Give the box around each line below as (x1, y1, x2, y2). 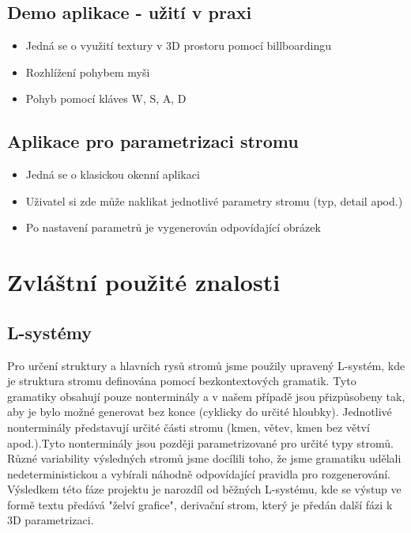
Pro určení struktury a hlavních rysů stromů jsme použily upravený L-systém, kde (7, 357, 405, 373)
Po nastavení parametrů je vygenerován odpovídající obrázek (25, 219, 321, 236)
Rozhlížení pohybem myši (25, 63, 150, 80)
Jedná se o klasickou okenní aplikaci (25, 166, 200, 183)
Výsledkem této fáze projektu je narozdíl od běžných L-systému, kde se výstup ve (7, 481, 402, 497)
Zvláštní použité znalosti (7, 266, 281, 298)
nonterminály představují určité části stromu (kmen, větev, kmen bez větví (7, 418, 370, 435)
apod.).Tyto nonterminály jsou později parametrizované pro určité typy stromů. (7, 434, 394, 451)
